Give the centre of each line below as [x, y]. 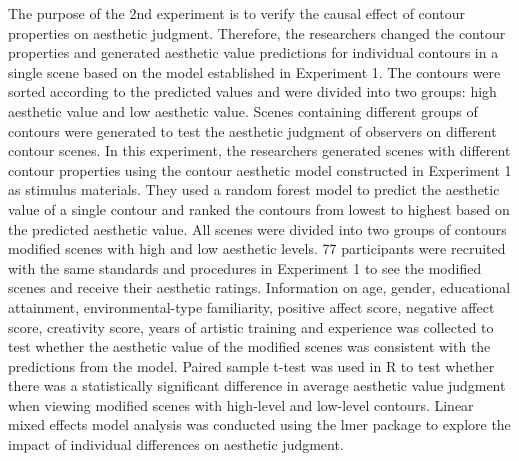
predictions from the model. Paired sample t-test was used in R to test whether [251, 365]
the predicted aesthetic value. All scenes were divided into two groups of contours [257, 228]
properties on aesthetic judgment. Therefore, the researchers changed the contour [257, 32]
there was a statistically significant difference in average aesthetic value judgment [257, 385]
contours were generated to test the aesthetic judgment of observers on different [252, 130]
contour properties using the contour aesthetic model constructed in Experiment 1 [260, 169]
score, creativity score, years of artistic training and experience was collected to [251, 326]
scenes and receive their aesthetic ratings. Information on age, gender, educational [259, 287]
